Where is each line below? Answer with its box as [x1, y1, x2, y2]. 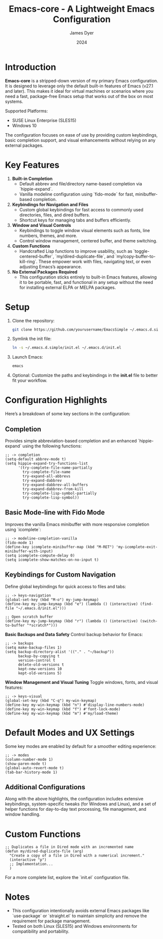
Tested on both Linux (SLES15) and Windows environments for [12, 923, 138, 929]
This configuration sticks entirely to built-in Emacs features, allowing [19, 274, 157, 280]
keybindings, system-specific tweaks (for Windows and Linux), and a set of [5, 801, 157, 807]
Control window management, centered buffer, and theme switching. [19, 238, 158, 243]
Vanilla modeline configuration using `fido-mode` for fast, [19, 191, 135, 197]
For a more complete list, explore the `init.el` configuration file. [5, 875, 130, 880]
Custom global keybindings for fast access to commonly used [19, 206, 144, 213]
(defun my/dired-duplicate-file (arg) [5, 849, 84, 854]
